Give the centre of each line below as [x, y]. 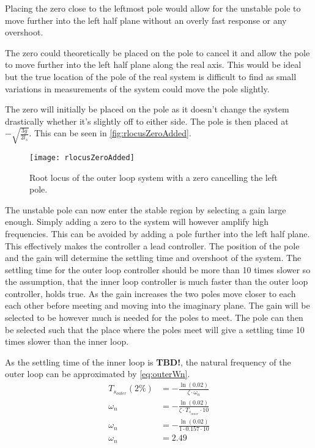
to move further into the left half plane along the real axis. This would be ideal [153, 64]
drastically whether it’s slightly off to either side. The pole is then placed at [147, 121]
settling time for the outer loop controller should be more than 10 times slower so [158, 269]
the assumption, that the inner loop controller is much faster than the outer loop [157, 281]
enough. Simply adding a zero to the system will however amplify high [137, 222]
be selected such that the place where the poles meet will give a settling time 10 [155, 329]
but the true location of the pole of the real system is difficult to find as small [151, 76]
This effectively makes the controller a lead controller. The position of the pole [152, 245]
